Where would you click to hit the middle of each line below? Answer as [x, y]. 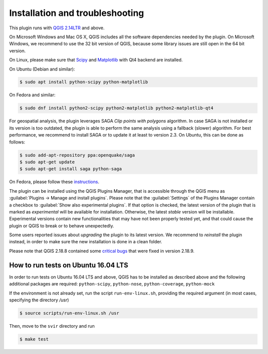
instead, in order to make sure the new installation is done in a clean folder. [86, 242]
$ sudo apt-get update [47, 162]
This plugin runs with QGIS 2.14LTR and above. [57, 28]
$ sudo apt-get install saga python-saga [71, 169]
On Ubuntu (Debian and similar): [42, 69]
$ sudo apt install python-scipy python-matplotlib [84, 82]
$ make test [34, 339]
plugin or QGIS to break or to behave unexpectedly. [62, 225]
